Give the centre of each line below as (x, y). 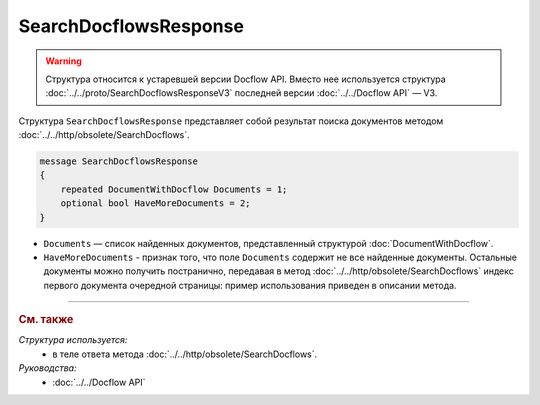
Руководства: (47, 368)
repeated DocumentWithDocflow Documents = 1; (174, 189)
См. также (46, 320)
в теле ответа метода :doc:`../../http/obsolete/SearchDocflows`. (185, 354)
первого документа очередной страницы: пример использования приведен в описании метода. (250, 285)
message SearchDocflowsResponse (119, 161)
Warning (63, 61)
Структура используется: (73, 340)
